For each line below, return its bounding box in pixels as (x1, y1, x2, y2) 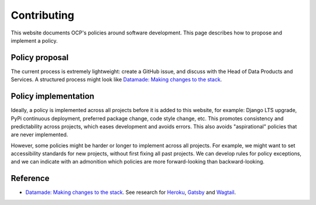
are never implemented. (11, 131, 68, 138)
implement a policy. (11, 37, 58, 44)
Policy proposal (11, 53, 69, 62)
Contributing (11, 9, 74, 22)
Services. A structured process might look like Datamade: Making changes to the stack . (11, 76, 222, 83)
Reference (11, 173, 50, 183)
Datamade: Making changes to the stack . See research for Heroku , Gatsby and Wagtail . (25, 189, 236, 196)
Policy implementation (11, 91, 95, 102)
